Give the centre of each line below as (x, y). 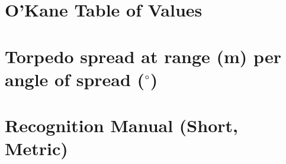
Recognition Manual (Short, (121, 125)
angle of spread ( (75, 79)
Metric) (36, 148)
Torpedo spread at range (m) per (143, 56)
